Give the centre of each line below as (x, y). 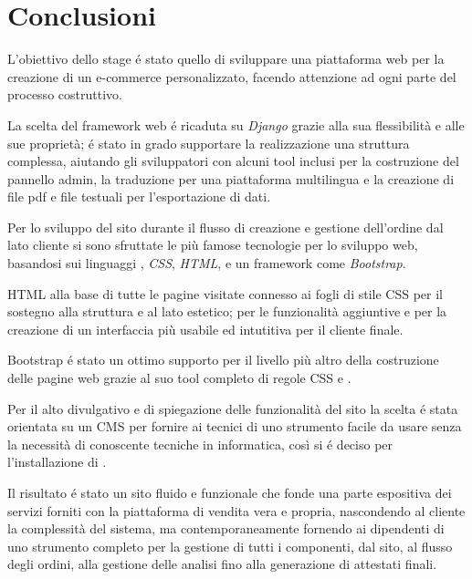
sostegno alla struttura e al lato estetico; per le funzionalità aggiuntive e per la (227, 311)
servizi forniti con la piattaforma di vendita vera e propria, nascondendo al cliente (236, 510)
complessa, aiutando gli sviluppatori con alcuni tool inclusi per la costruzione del (233, 161)
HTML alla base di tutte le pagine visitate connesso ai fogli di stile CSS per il (225, 293)
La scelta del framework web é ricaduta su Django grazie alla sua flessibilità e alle (236, 124)
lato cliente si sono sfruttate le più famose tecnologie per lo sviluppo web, (213, 245)
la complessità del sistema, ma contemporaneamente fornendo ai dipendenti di (226, 528)
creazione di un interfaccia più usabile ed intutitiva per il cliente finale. (205, 329)
